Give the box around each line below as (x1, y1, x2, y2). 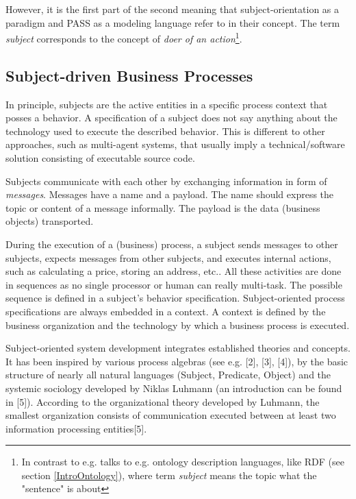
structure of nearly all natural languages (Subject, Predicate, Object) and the (5, 367, 331, 382)
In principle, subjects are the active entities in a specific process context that (5, 97, 328, 111)
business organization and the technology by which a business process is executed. (5, 317, 350, 332)
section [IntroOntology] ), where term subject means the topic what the (21, 467, 317, 482)
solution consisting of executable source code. (5, 151, 195, 165)
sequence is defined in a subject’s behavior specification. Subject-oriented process (5, 291, 345, 305)
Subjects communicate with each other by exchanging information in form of (5, 173, 327, 188)
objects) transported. (5, 214, 94, 228)
